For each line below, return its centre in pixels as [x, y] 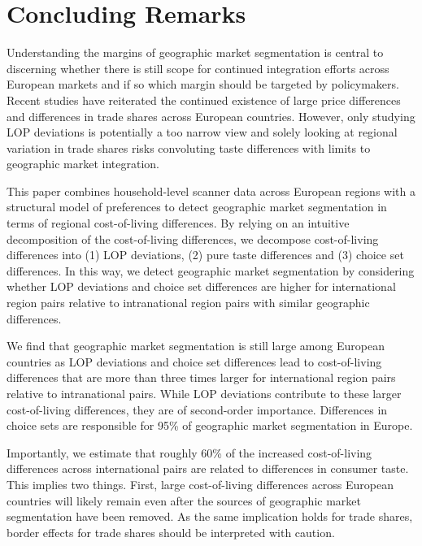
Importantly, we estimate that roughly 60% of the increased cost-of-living [189, 452]
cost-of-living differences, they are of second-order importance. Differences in [197, 409]
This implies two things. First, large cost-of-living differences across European [200, 484]
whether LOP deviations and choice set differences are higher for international [201, 286]
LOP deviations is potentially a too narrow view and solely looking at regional [202, 132]
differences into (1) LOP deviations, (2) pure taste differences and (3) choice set [205, 255]
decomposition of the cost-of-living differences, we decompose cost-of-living [193, 238]
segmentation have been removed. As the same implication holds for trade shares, [210, 516]
